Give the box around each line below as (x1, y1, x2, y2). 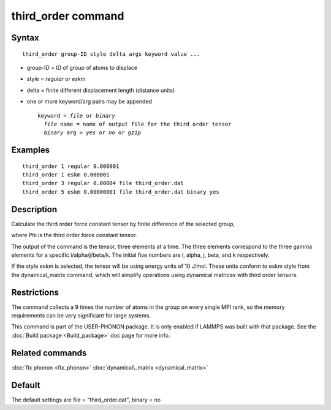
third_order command (11, 9, 124, 23)
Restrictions (11, 287, 59, 297)
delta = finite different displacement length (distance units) (26, 86, 175, 94)
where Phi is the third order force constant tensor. (11, 232, 137, 239)
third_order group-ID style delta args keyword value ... (22, 50, 200, 58)
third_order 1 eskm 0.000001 (22, 172, 110, 178)
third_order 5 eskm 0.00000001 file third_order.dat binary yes (22, 188, 220, 196)
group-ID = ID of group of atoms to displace (26, 64, 138, 71)
